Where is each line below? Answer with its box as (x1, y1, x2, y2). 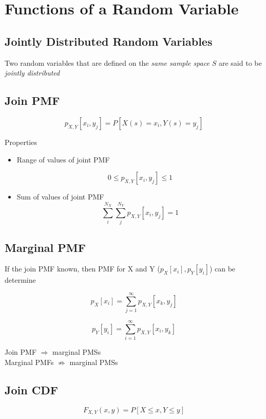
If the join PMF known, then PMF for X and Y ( (5, 263, 160, 274)
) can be (209, 263, 236, 274)
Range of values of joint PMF (16, 154, 110, 165)
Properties (5, 136, 37, 147)
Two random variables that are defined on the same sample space (5, 57, 210, 68)
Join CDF (5, 381, 58, 397)
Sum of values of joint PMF (16, 191, 104, 202)
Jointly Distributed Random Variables (5, 33, 213, 49)
